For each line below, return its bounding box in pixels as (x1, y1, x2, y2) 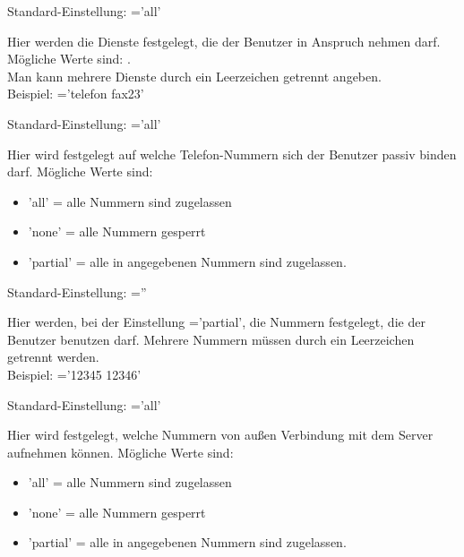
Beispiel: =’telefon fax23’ (7, 84, 144, 103)
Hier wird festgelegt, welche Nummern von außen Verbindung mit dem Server (7, 425, 434, 444)
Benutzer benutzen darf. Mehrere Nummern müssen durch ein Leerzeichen (7, 330, 415, 348)
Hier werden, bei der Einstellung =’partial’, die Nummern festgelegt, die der (7, 313, 425, 331)
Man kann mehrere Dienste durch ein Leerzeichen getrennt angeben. (7, 66, 382, 85)
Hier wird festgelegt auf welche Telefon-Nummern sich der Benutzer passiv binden (7, 144, 457, 163)
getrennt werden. (7, 347, 99, 366)
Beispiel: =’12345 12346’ (7, 364, 142, 383)
